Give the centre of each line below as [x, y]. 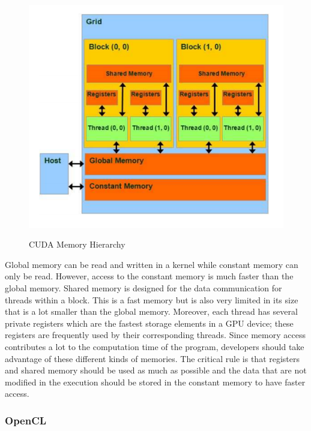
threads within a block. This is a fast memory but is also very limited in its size [152, 299]
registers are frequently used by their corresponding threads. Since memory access [155, 335]
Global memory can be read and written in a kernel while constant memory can [152, 264]
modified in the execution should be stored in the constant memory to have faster [155, 382]
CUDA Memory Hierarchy [77, 244]
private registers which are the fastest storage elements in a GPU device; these [149, 323]
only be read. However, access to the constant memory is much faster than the [149, 276]
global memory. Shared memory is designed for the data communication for [143, 288]
